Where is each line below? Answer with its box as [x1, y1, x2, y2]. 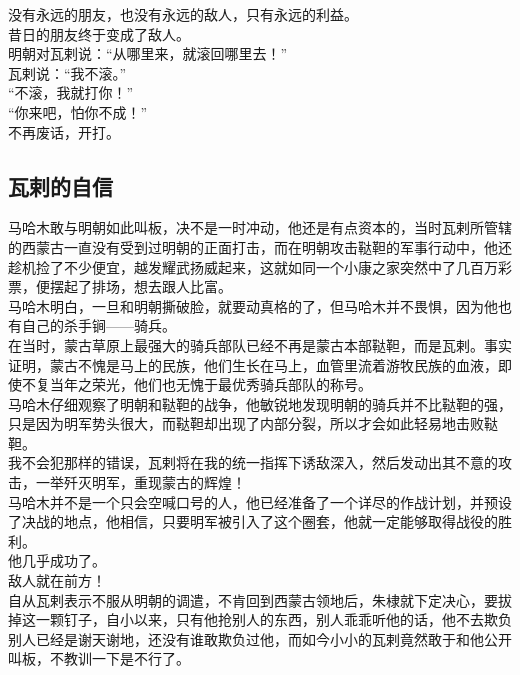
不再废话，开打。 [8, 121, 120, 142]
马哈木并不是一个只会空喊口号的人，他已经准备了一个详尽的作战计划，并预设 [8, 491, 512, 512]
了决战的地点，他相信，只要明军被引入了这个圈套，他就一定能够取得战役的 [8, 511, 498, 532]
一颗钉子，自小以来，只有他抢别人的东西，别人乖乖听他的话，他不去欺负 [35, 609, 512, 630]
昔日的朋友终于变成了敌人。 [8, 23, 190, 44]
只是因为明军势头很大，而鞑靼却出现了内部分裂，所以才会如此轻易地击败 [8, 413, 484, 434]
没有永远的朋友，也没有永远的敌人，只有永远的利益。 [8, 4, 358, 24]
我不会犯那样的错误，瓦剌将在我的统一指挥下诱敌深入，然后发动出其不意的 [8, 452, 498, 473]
